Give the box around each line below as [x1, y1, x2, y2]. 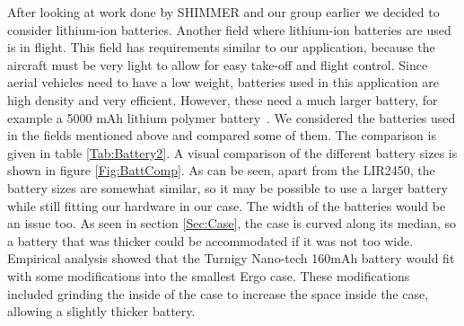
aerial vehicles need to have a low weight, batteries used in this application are [7, 73, 440, 92]
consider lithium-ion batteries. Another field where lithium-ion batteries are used [7, 20, 451, 39]
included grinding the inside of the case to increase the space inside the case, [7, 284, 429, 303]
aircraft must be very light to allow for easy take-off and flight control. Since [7, 55, 428, 74]
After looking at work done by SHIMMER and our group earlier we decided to [7, 3, 440, 21]
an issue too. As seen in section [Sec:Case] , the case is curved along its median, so [7, 214, 457, 233]
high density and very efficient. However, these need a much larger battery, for [7, 90, 438, 109]
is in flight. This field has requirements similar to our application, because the [7, 38, 435, 57]
